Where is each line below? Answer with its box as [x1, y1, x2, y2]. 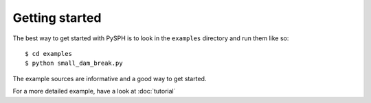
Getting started [12, 10, 102, 25]
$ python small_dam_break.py [25, 59, 123, 68]
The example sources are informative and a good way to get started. [12, 74, 207, 83]
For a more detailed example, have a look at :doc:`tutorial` [12, 87, 176, 95]
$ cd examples [25, 50, 72, 57]
